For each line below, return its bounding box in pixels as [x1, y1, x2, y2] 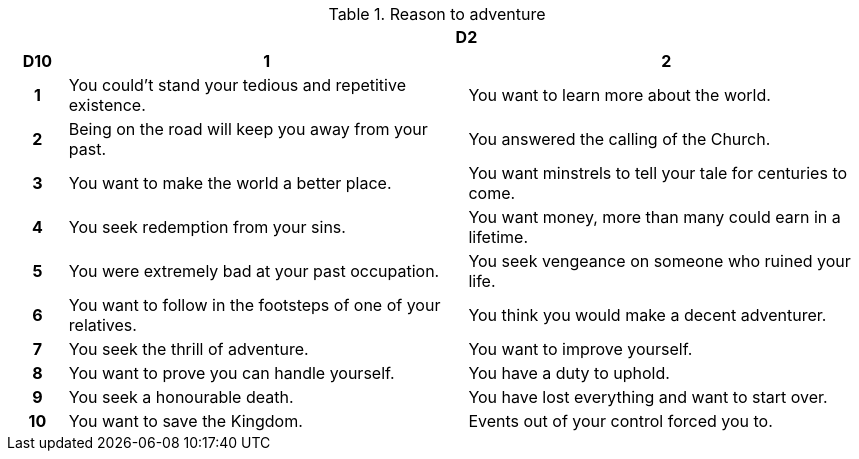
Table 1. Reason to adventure [328, 4, 546, 24]
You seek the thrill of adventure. [68, 339, 309, 359]
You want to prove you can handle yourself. [68, 363, 395, 383]
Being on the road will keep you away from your [68, 119, 428, 139]
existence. [68, 95, 146, 115]
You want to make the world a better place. [68, 173, 392, 193]
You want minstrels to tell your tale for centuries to [468, 163, 848, 183]
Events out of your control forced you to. [468, 411, 773, 431]
